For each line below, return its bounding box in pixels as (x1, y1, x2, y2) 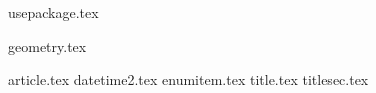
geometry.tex (8, 35, 87, 56)
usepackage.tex (8, 2, 99, 22)
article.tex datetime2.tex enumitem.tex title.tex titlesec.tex (8, 69, 369, 90)
